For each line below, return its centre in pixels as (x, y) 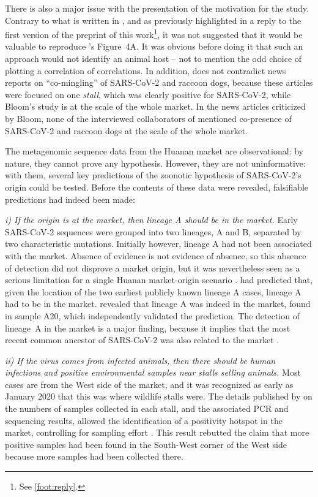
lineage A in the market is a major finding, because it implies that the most (148, 328)
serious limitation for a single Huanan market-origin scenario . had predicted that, (159, 280)
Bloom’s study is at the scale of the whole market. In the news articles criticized (155, 106)
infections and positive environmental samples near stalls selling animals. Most (153, 372)
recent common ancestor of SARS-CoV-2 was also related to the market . (142, 340)
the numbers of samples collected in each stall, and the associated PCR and (147, 408)
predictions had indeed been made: (70, 199)
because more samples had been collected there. (94, 456)
